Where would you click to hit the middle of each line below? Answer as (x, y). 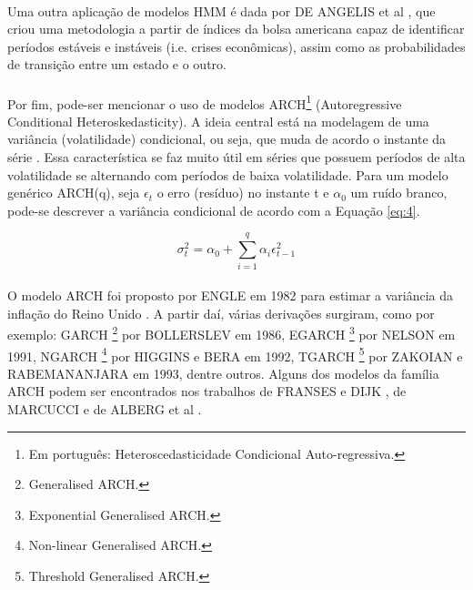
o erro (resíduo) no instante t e (243, 193)
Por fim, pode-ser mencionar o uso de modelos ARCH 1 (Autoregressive (205, 102)
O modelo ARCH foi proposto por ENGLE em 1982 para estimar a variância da (231, 295)
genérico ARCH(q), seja (74, 193)
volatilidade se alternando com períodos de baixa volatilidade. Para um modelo (228, 174)
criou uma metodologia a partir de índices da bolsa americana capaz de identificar (236, 29)
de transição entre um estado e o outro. (117, 64)
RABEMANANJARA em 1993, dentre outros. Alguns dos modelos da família (223, 373)
